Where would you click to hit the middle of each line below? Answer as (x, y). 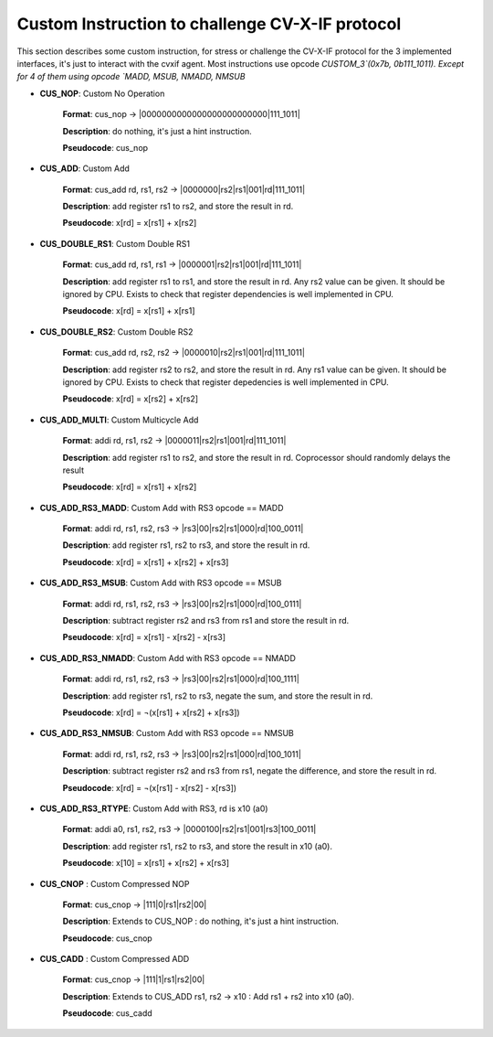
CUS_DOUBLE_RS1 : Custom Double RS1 (115, 243)
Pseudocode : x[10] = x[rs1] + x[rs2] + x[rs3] (146, 863)
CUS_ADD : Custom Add (84, 168)
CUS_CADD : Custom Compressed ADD (115, 959)
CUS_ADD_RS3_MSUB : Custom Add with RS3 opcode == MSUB (161, 583)
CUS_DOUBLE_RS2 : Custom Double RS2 (116, 331)
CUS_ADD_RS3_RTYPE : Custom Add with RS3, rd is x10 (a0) (154, 808)
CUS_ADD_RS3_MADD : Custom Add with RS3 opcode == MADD (162, 508)
